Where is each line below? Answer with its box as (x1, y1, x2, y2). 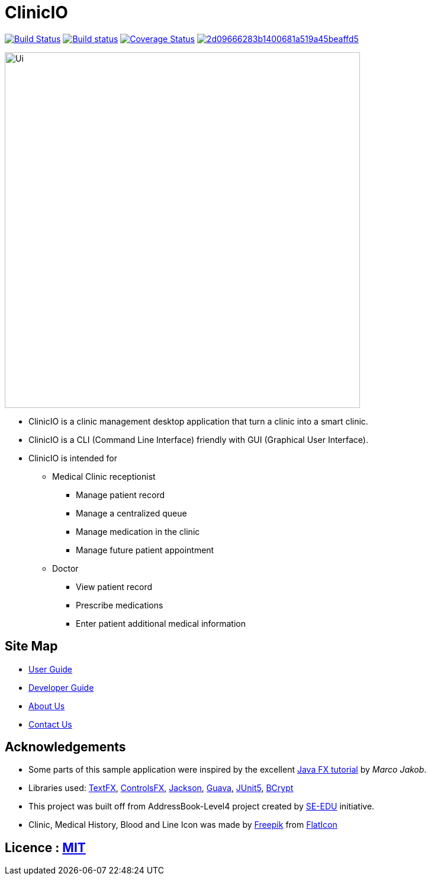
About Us (28, 700, 65, 711)
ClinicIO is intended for (28, 452, 118, 463)
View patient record (76, 581, 153, 592)
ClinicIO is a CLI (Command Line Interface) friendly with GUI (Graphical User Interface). (28, 434, 368, 445)
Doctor (52, 563, 79, 573)
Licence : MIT (5, 840, 86, 855)
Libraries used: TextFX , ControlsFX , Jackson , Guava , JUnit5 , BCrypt (28, 783, 294, 793)
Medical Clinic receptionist (52, 471, 156, 482)
